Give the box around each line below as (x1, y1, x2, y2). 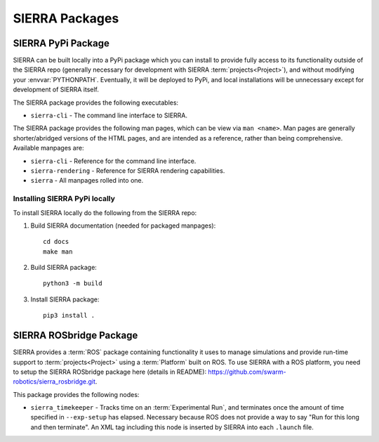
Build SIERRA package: (30, 264, 98, 272)
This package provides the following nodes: (13, 390, 140, 398)
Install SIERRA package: (30, 295, 100, 304)
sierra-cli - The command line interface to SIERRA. (30, 111, 188, 119)
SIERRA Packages (13, 11, 119, 26)
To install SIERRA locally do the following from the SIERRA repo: (13, 208, 197, 217)
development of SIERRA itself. (13, 85, 100, 94)
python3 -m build (43, 280, 102, 287)
